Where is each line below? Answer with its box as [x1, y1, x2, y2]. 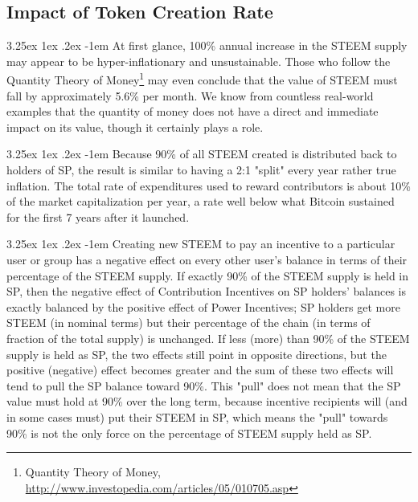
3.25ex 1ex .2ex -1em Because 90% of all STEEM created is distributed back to [6, 145, 397, 162]
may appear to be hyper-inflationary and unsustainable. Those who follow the [6, 52, 391, 69]
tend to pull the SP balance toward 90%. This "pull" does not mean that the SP [6, 377, 401, 394]
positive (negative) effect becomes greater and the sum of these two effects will [6, 361, 394, 378]
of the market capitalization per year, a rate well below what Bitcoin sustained [6, 193, 395, 210]
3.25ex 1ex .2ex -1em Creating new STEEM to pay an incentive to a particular [6, 235, 395, 252]
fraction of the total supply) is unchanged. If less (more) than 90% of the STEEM [6, 329, 410, 346]
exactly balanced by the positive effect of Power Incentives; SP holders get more [6, 298, 400, 315]
